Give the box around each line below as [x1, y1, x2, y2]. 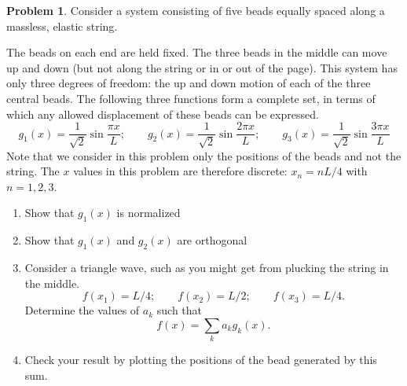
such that [156, 302, 203, 318]
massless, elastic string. [6, 17, 118, 34]
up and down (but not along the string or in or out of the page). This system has [6, 59, 398, 75]
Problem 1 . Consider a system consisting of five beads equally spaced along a [6, 2, 385, 18]
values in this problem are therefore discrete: [73, 163, 288, 179]
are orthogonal [177, 232, 247, 248]
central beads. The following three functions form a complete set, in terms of [6, 90, 376, 106]
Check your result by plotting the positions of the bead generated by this [24, 351, 377, 368]
